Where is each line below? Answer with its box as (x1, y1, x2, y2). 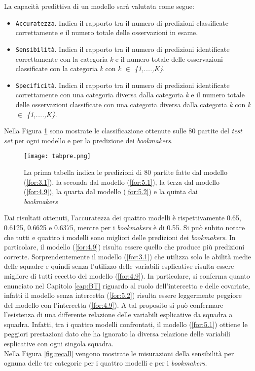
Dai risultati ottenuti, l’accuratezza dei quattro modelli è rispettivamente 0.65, (4, 212, 241, 223)
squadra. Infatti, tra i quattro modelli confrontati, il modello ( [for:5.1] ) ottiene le (4, 319, 248, 329)
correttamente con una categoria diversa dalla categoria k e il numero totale (15, 89, 245, 100)
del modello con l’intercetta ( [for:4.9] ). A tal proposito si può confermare (4, 299, 223, 310)
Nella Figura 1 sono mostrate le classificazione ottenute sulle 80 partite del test (4, 125, 242, 136)
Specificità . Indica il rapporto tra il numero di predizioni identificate (15, 80, 230, 90)
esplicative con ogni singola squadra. (4, 338, 114, 349)
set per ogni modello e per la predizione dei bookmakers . (4, 135, 173, 145)
